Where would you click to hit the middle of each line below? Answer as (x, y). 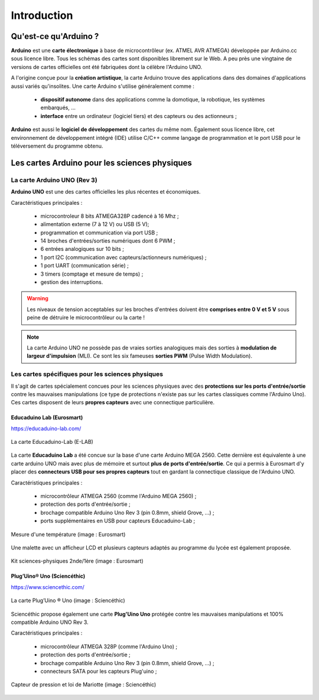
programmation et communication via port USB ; (99, 233)
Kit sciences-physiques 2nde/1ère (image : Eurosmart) (77, 561)
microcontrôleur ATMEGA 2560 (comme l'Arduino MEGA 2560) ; (118, 496)
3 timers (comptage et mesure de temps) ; (92, 274)
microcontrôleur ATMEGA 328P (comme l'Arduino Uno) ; (109, 646)
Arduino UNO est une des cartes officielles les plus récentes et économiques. (106, 192)
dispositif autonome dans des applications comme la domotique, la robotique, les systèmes (153, 100)
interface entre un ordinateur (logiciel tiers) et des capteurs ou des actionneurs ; (139, 116)
